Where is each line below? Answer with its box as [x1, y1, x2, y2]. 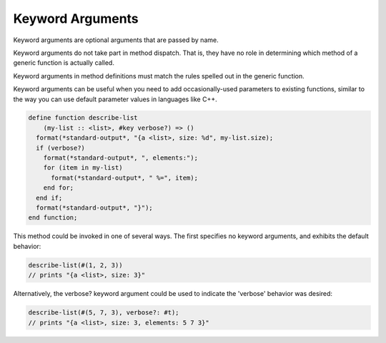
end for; [43, 184, 74, 192]
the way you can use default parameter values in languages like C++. [13, 95, 217, 103]
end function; [28, 214, 78, 222]
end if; [36, 193, 63, 202]
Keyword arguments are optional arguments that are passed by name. [13, 36, 219, 44]
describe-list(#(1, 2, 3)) [28, 261, 123, 269]
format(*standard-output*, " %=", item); [51, 173, 198, 182]
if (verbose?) [36, 143, 86, 152]
